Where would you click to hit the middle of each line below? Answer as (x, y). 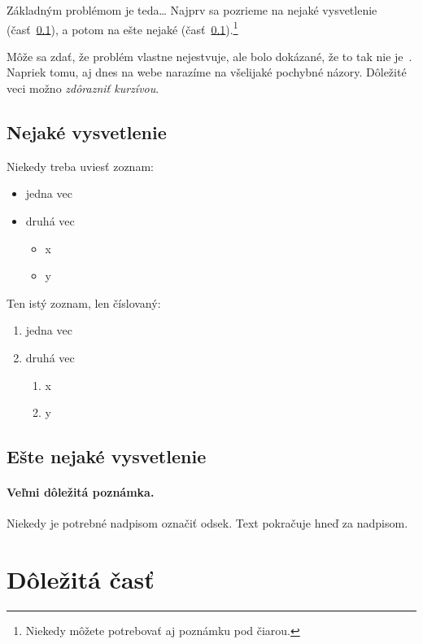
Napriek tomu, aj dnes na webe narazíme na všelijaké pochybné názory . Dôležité (207, 72)
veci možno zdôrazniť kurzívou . (83, 88)
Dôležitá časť (81, 579)
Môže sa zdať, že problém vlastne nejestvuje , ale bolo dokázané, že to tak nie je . (209, 56)
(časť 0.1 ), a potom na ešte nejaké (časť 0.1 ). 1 (122, 28)
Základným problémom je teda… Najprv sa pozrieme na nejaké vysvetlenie (192, 10)
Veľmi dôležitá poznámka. (81, 492)
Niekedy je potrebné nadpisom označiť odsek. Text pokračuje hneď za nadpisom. (207, 523)
